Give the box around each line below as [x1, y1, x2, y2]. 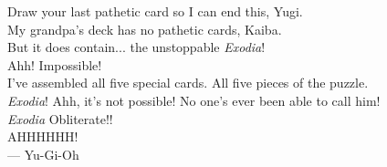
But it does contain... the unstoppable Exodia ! [7, 37, 266, 57]
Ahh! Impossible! [7, 55, 102, 74]
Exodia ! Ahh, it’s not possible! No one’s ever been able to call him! [7, 90, 381, 110]
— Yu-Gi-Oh [7, 144, 79, 163]
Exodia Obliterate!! [7, 109, 113, 128]
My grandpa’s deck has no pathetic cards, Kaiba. [7, 19, 282, 38]
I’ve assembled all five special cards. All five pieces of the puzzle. [7, 73, 369, 92]
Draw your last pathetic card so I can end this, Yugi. [7, 2, 303, 20]
